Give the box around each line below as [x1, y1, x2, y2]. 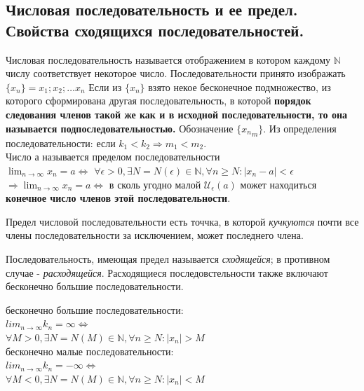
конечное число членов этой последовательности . [6, 191, 231, 205]
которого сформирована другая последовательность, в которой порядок [6, 93, 311, 108]
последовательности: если [6, 135, 116, 150]
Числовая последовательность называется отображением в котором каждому [6, 52, 331, 67]
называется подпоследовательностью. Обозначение [6, 121, 234, 135]
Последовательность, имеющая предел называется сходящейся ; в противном [6, 251, 330, 266]
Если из [88, 79, 122, 94]
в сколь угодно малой [109, 177, 201, 191]
